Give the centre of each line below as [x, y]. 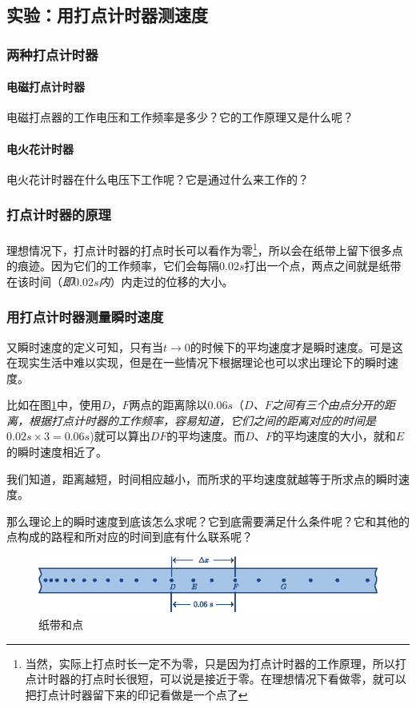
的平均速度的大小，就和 [334, 436]
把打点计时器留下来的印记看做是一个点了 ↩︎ [136, 694]
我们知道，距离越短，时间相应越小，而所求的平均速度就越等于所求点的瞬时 [202, 478]
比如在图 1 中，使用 [54, 405]
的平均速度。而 [206, 436]
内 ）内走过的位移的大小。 [166, 281]
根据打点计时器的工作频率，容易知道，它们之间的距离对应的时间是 [202, 420]
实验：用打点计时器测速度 [107, 15]
